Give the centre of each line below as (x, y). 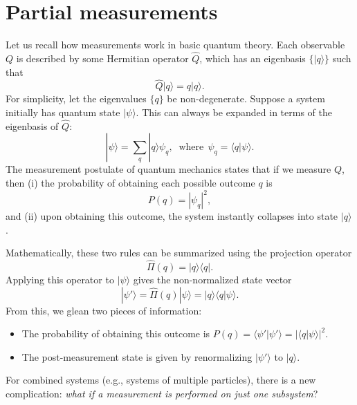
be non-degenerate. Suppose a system (246, 98)
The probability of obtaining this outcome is (116, 333)
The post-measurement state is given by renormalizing (137, 356)
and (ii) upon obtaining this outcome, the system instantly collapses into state (172, 216)
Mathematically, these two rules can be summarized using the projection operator (179, 253)
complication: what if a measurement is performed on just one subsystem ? (162, 393)
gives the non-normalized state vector (212, 280)
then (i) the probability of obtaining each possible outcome (130, 182)
